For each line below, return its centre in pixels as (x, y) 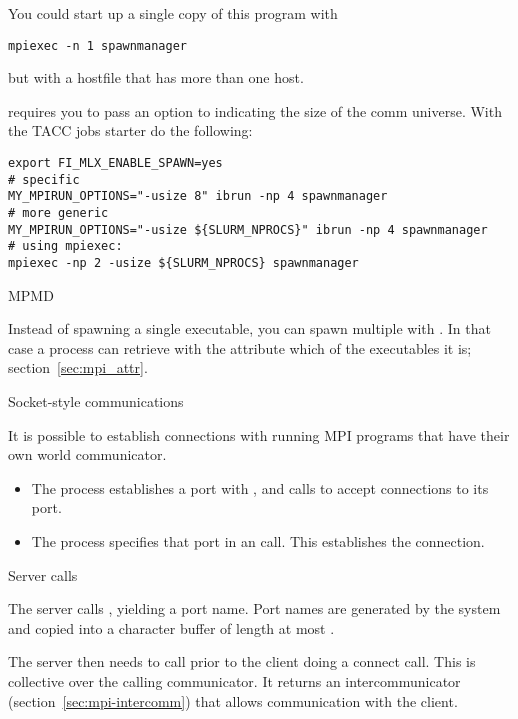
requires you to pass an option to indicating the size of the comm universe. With (255, 110)
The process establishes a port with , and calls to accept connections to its (260, 487)
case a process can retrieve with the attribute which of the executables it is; (240, 347)
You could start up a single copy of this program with (173, 13)
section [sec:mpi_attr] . (78, 367)
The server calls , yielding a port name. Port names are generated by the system (254, 608)
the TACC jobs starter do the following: (130, 130)
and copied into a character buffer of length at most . (171, 627)
